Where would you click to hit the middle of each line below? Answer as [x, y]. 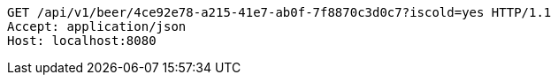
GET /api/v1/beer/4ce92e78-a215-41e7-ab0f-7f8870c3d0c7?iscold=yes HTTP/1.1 [279, 12]
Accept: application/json [97, 26]
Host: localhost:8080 [82, 41]
